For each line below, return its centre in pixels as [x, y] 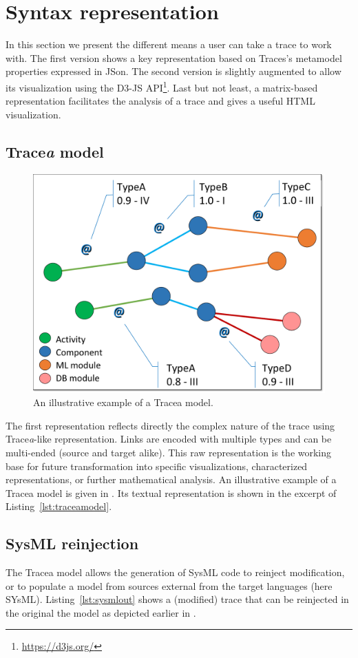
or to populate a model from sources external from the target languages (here [169, 585]
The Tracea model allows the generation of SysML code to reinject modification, [175, 572]
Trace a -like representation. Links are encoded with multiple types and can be [169, 439]
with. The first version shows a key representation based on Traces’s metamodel [174, 57]
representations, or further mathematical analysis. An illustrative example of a [171, 479]
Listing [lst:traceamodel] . [59, 506]
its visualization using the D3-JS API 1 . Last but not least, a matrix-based [162, 86]
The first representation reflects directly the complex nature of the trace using [170, 425]
